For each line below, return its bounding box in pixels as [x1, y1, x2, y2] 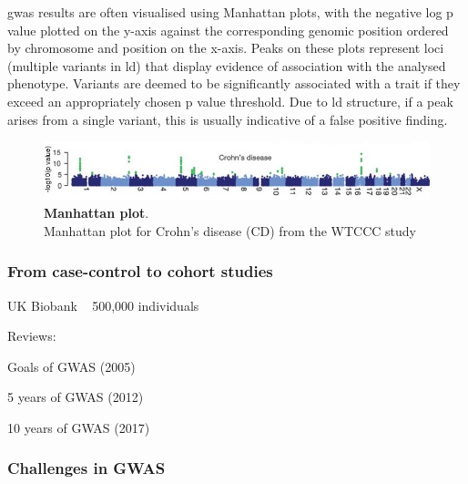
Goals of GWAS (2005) [7, 356, 136, 376]
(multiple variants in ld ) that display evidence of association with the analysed [7, 56, 446, 75]
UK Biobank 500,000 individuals [7, 295, 199, 314]
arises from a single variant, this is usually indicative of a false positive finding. [7, 109, 448, 129]
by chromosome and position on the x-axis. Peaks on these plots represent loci [7, 38, 444, 57]
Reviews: [7, 326, 56, 345]
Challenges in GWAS [7, 457, 166, 479]
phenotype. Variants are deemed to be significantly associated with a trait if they [7, 74, 461, 93]
